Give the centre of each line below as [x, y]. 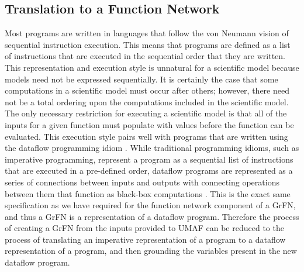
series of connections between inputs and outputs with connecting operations [142, 182]
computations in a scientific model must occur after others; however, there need [147, 90]
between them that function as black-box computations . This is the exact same [148, 193]
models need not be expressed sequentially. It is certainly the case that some [141, 79]
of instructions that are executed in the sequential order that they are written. [145, 56]
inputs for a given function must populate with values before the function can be [149, 124]
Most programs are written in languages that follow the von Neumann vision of [147, 33]
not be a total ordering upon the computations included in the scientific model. [147, 101]
